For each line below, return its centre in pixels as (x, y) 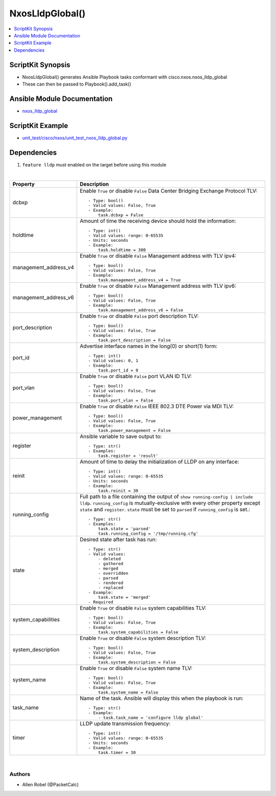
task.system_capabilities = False (138, 632)
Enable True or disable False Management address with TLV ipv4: (158, 256)
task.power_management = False (134, 430)
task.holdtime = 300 (122, 250)
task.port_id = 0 (118, 370)
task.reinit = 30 (118, 490)
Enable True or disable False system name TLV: (136, 668)
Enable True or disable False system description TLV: (143, 638)
